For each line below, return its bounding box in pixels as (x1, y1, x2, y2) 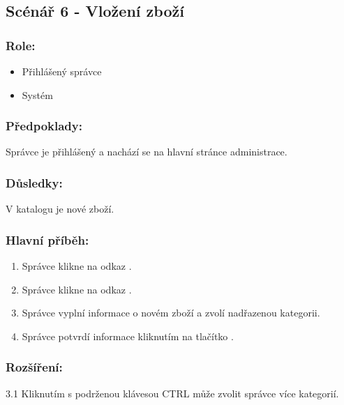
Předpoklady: (6, 117, 82, 135)
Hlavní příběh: (6, 231, 89, 248)
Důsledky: (6, 174, 63, 191)
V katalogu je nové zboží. (6, 201, 114, 216)
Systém (22, 87, 53, 102)
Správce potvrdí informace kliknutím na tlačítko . (22, 328, 234, 343)
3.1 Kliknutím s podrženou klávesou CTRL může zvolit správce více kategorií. (6, 385, 339, 400)
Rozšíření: (6, 358, 63, 376)
